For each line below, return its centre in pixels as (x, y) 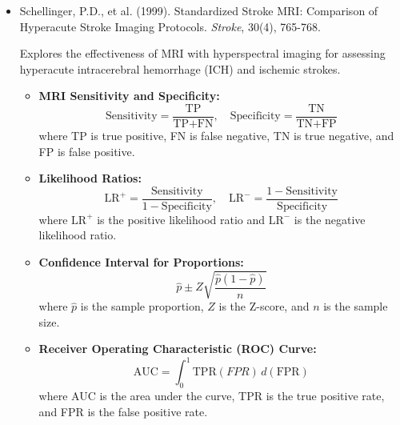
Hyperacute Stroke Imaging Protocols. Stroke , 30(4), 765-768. (170, 26)
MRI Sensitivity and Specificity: (129, 96)
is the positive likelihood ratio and (181, 219)
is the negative (330, 219)
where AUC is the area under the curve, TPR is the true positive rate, (212, 396)
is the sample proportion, (142, 306)
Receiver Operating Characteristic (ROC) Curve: (178, 349)
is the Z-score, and (264, 306)
